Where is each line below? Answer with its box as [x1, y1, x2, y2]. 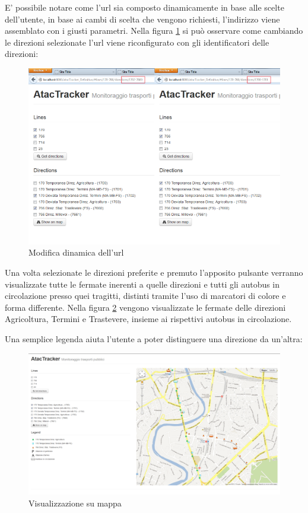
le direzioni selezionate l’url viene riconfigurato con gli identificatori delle [5, 36, 269, 48]
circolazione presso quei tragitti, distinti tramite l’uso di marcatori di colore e [5, 289, 286, 302]
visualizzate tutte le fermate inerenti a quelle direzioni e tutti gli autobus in [5, 278, 280, 290]
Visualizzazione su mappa [28, 496, 122, 509]
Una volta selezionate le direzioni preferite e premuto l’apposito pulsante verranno [5, 266, 303, 278]
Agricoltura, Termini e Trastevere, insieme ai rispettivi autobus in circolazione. [5, 313, 292, 325]
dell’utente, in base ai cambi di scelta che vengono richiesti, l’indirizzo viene [5, 12, 280, 25]
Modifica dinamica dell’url [28, 246, 124, 259]
